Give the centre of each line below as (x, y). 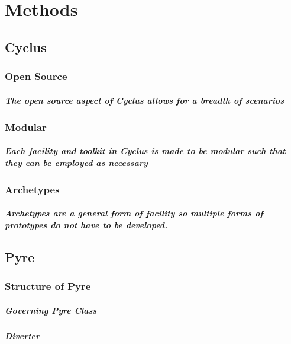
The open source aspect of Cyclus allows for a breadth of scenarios (144, 100)
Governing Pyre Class (51, 310)
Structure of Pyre (48, 286)
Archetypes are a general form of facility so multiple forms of (134, 213)
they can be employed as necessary (76, 162)
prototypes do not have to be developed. (86, 224)
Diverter (22, 335)
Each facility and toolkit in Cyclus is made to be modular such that (145, 151)
